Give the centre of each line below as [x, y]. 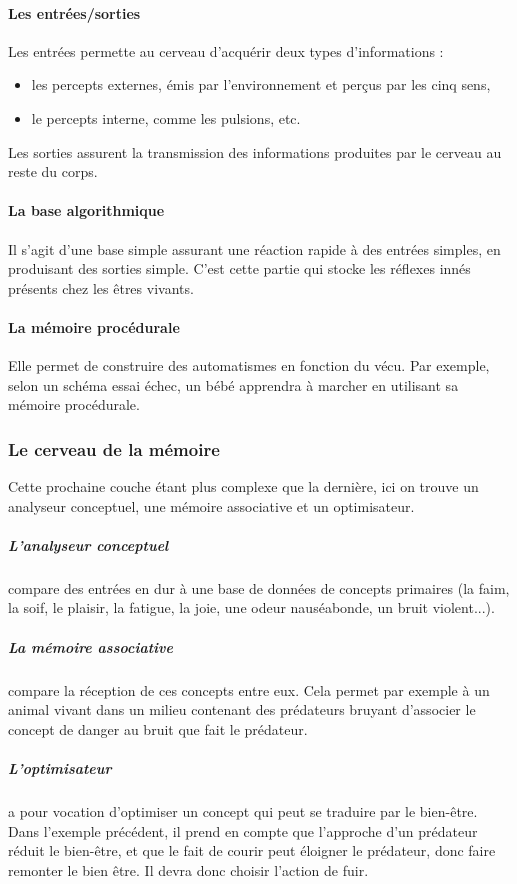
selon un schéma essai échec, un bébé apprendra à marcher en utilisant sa [233, 384]
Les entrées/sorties [74, 12]
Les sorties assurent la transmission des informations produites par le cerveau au [255, 151]
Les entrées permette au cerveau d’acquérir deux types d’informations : [226, 50]
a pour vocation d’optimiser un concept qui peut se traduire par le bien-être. [243, 810]
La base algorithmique [86, 210]
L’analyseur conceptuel [88, 544]
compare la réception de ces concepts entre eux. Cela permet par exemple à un [249, 689]
